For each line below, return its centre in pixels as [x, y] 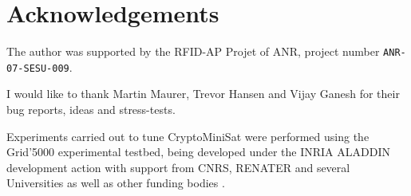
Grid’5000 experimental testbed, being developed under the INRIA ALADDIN [198, 152]
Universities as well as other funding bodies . [116, 183]
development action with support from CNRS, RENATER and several [178, 167]
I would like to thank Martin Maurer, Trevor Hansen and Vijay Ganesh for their [203, 94]
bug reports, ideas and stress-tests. [91, 110]
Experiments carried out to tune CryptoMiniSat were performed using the [188, 136]
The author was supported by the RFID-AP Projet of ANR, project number [193, 51]
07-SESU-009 [38, 68]
